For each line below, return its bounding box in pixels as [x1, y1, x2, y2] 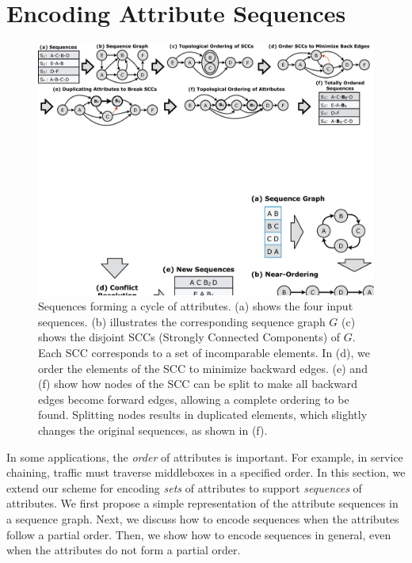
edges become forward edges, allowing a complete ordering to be [38, 390, 349, 407]
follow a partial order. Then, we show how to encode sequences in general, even [6, 526, 391, 542]
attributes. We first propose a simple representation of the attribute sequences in [6, 495, 399, 512]
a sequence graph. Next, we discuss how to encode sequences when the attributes [6, 511, 399, 527]
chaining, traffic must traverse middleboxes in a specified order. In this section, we [6, 464, 406, 481]
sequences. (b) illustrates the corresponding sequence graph [38, 313, 326, 329]
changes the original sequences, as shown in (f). [38, 422, 268, 439]
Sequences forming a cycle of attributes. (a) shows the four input [38, 298, 353, 314]
